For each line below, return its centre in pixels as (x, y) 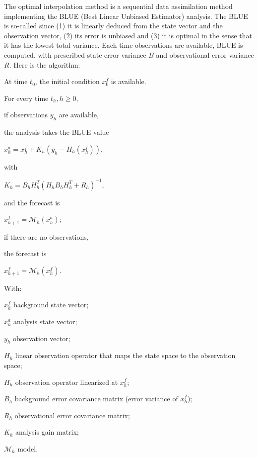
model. (28, 448)
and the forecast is (32, 202)
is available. (129, 81)
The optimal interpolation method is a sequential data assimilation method (118, 6)
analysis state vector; (45, 321)
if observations (26, 115)
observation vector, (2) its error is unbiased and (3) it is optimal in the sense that (128, 35)
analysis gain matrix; (47, 432)
